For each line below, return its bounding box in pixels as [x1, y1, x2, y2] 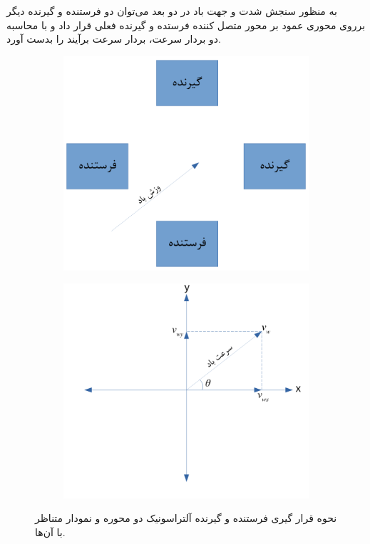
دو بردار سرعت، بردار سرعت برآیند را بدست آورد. [6, 31, 221, 46]
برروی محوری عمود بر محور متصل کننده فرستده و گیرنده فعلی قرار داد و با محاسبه [6, 17, 366, 32]
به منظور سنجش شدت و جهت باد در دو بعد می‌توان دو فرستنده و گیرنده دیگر [6, 4, 337, 18]
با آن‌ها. [35, 524, 66, 539]
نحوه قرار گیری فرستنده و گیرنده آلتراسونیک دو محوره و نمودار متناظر [35, 511, 337, 525]
